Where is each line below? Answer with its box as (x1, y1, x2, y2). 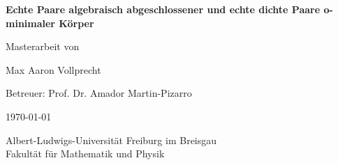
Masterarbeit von (6, 39, 80, 54)
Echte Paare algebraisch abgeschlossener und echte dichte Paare (6, 2, 321, 16)
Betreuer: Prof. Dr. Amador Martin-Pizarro (6, 86, 192, 100)
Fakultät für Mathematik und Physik (6, 146, 165, 161)
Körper (59, 15, 94, 30)
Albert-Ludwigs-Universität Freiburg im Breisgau (6, 132, 217, 147)
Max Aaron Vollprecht (6, 62, 101, 77)
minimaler (6, 15, 56, 30)
